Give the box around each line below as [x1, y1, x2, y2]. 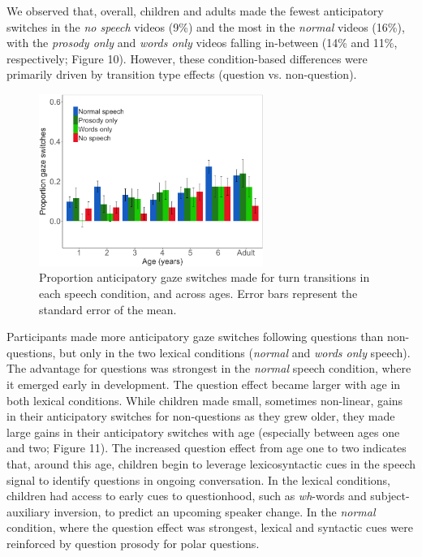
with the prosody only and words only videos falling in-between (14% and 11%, [6, 34, 398, 51]
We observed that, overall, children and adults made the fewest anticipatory [6, 2, 384, 19]
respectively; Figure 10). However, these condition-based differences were [6, 50, 368, 67]
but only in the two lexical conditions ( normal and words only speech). [59, 343, 411, 361]
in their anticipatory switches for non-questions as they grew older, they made [6, 408, 395, 425]
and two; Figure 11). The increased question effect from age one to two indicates [6, 439, 407, 456]
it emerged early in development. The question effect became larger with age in [6, 376, 401, 393]
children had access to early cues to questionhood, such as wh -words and [6, 487, 367, 504]
